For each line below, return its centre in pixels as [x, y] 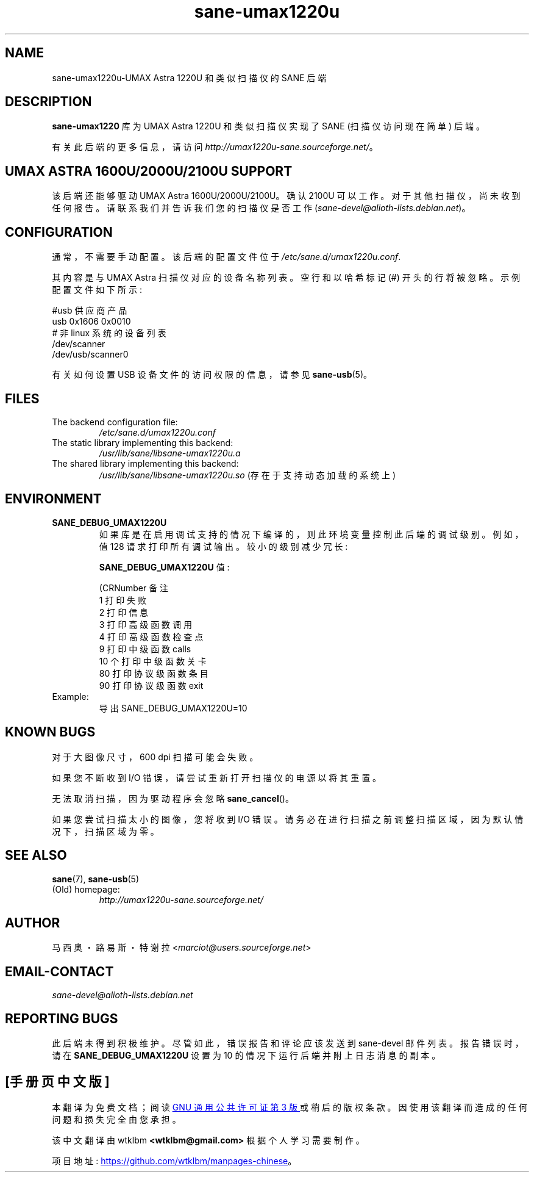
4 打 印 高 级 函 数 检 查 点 [151, 636]
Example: [70, 696]
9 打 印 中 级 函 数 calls [145, 649]
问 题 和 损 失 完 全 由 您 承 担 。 [116, 1119]
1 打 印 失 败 [123, 600]
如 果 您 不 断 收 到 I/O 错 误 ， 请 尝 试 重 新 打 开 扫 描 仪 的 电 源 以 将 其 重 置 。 [217, 777]
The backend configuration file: [115, 422]
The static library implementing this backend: [143, 442]
